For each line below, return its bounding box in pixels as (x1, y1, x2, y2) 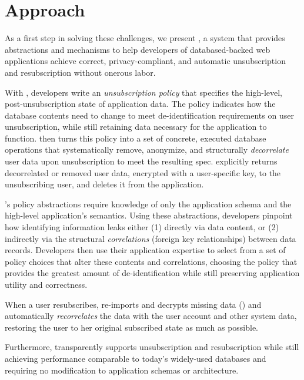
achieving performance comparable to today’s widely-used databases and (5, 352, 266, 364)
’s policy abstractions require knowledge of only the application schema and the (5, 197, 292, 210)
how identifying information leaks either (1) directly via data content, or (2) (5, 221, 279, 233)
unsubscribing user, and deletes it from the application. (5, 178, 204, 190)
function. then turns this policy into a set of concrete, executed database (5, 132, 266, 144)
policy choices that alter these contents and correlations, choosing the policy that (5, 255, 298, 267)
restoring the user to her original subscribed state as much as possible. (5, 321, 259, 333)
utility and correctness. (5, 278, 88, 290)
